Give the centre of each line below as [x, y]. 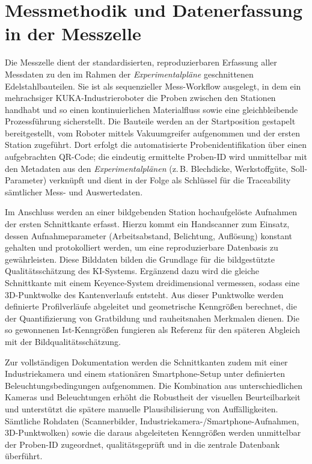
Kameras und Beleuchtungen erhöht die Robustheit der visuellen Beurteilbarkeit [153, 397]
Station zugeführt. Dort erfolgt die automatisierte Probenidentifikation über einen [156, 145]
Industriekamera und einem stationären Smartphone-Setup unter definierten [145, 374]
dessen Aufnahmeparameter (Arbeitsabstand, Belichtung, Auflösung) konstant [148, 235]
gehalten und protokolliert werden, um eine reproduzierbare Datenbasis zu [142, 247]
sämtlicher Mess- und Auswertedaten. [74, 191]
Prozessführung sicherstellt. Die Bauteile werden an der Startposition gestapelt [150, 121]
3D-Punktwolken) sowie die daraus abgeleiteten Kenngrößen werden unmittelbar [153, 432]
